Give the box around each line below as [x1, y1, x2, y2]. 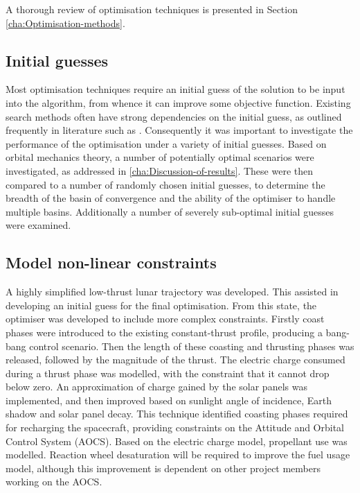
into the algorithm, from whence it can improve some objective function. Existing [6, 95, 351, 110]
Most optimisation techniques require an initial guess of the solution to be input [6, 82, 345, 96]
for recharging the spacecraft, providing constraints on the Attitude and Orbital [6, 420, 345, 435]
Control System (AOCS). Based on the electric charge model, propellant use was [6, 433, 348, 448]
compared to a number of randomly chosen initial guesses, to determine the [6, 177, 325, 191]
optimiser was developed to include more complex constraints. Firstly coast [6, 311, 325, 326]
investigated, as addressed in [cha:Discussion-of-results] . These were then [6, 163, 313, 178]
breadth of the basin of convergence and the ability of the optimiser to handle [6, 191, 336, 205]
